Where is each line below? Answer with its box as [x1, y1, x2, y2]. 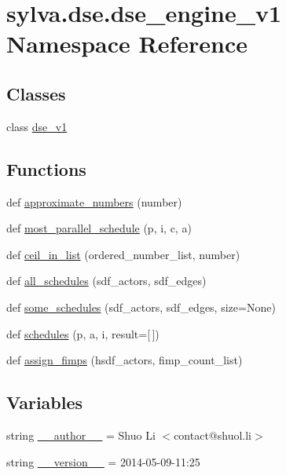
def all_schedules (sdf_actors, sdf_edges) [6, 272, 207, 289]
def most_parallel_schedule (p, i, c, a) [6, 220, 192, 236]
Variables [6, 390, 83, 415]
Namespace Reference [6, 27, 247, 60]
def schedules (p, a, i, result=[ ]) [6, 325, 159, 342]
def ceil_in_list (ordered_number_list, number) [6, 246, 240, 262]
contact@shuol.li [174, 426, 251, 443]
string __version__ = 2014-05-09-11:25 [6, 453, 200, 470]
